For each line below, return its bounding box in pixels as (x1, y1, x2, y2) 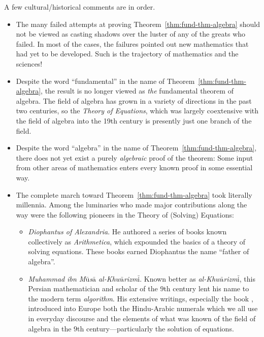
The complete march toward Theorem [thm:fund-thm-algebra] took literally (16, 189, 252, 200)
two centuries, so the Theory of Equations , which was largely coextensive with (16, 105, 259, 116)
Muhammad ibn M (28, 273, 86, 284)
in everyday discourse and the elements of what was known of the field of (28, 313, 256, 324)
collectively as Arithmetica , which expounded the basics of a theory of (28, 236, 246, 247)
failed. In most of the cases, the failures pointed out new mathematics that (16, 38, 249, 49)
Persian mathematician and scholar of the (28, 283, 158, 294)
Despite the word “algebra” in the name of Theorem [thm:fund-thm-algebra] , (16, 142, 257, 153)
